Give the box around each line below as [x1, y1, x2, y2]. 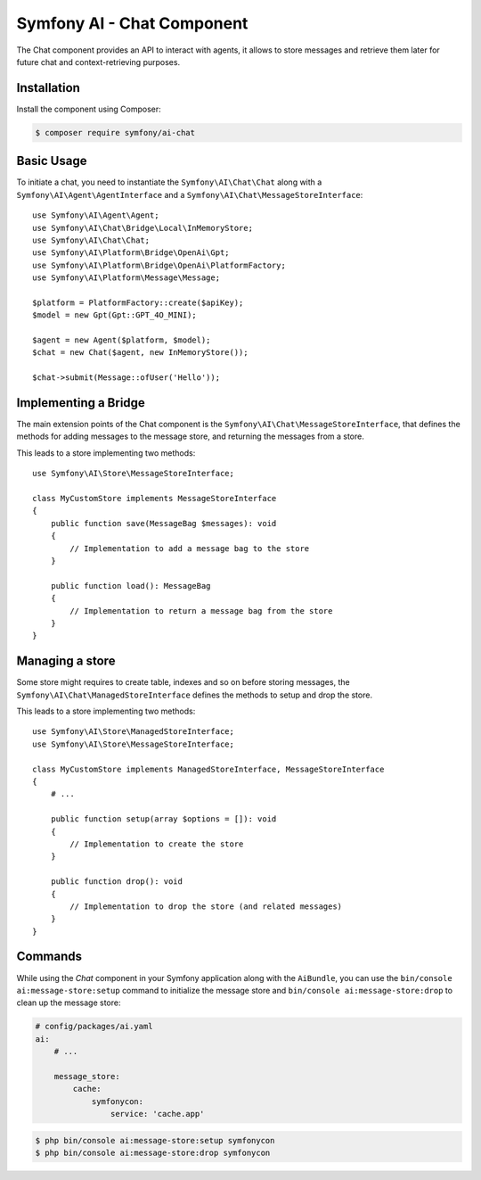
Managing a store [16, 654, 116, 669]
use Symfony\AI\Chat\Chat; [32, 235, 151, 245]
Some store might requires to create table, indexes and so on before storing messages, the [16, 677, 351, 688]
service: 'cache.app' [110, 1109, 205, 1119]
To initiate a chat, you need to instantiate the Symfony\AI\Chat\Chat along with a [16, 177, 322, 187]
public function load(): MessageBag [50, 581, 211, 590]
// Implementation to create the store [69, 838, 244, 849]
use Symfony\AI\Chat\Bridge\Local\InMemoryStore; [32, 223, 254, 233]
